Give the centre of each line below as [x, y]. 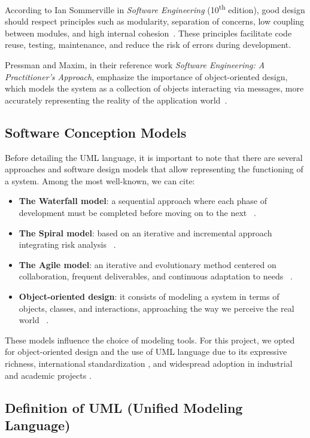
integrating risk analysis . [67, 244]
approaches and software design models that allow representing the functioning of [154, 169]
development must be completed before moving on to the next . [137, 212]
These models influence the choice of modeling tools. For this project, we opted [150, 340]
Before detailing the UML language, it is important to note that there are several [154, 157]
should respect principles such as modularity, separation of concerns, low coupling [155, 21]
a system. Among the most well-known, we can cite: [100, 180]
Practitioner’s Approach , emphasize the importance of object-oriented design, [146, 76]
